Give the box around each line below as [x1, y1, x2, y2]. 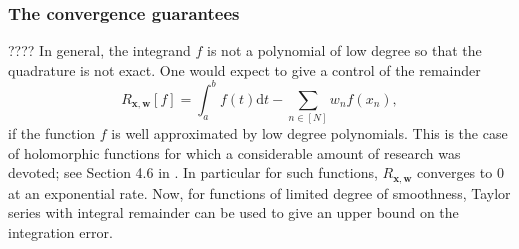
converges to [417, 162, 493, 183]
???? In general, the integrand [8, 40, 191, 61]
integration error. [8, 222, 113, 243]
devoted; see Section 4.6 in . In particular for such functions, [8, 162, 378, 183]
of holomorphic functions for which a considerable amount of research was [8, 142, 461, 163]
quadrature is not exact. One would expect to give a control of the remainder [8, 59, 481, 80]
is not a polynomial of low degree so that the [207, 40, 482, 61]
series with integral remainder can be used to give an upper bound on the [8, 202, 459, 223]
